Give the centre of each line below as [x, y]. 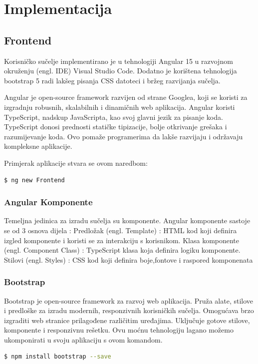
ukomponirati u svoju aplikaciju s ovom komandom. [83, 339]
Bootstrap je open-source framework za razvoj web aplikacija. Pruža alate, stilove [129, 300]
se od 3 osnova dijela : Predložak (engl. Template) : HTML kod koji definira [121, 230]
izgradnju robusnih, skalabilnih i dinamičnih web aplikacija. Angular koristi [120, 107]
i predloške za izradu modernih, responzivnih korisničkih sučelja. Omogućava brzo [129, 310]
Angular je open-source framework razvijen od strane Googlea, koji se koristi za [126, 97]
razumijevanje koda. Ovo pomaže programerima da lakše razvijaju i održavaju [124, 136]
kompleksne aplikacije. [38, 146]
